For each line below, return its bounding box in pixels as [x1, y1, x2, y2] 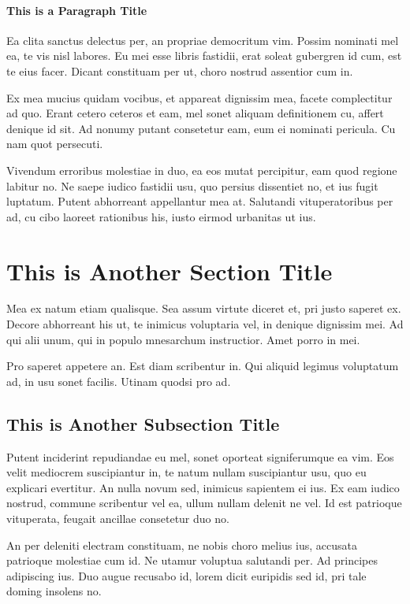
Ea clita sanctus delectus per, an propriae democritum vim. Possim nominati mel [6, 31, 399, 48]
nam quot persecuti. [6, 135, 103, 152]
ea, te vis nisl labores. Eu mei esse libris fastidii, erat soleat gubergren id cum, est [6, 47, 402, 64]
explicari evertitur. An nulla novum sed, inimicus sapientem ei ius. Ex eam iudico [6, 479, 400, 495]
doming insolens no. [6, 583, 102, 599]
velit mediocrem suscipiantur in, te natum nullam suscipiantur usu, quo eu [6, 464, 367, 480]
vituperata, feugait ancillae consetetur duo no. [6, 510, 229, 526]
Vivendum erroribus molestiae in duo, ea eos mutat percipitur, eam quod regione [6, 161, 397, 178]
